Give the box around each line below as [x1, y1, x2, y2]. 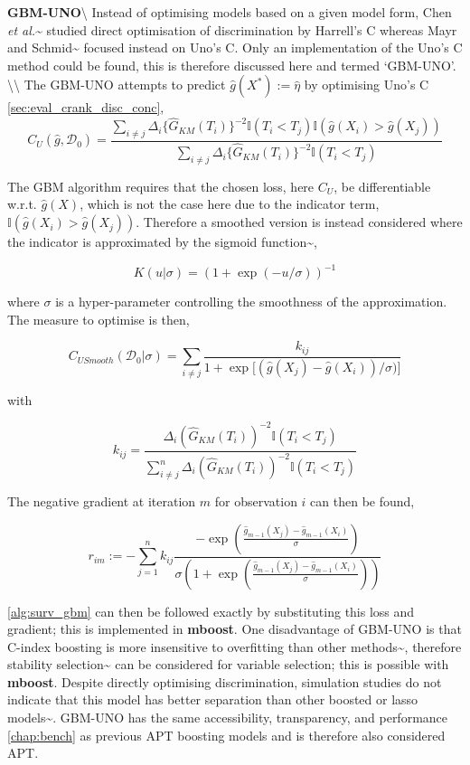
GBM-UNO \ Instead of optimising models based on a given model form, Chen [7, 3, 452, 21]
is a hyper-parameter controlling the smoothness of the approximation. [55, 292, 447, 311]
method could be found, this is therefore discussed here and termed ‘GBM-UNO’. [7, 55, 456, 74]
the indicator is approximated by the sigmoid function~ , [7, 232, 317, 251]
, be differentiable [334, 176, 431, 195]
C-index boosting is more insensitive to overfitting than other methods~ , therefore [7, 637, 462, 656]
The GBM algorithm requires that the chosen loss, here [7, 176, 315, 195]
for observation [214, 492, 297, 511]
